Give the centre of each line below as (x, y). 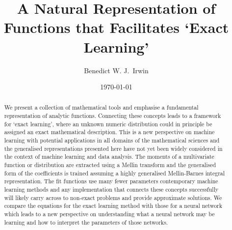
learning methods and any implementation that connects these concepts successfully (111, 189)
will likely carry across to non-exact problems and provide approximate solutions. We (113, 197)
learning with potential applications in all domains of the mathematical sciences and (112, 140)
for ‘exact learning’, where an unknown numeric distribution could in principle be (108, 124)
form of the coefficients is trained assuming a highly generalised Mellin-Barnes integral (115, 173)
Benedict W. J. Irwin (116, 70)
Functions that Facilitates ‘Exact (116, 27)
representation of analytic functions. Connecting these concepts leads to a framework (113, 116)
